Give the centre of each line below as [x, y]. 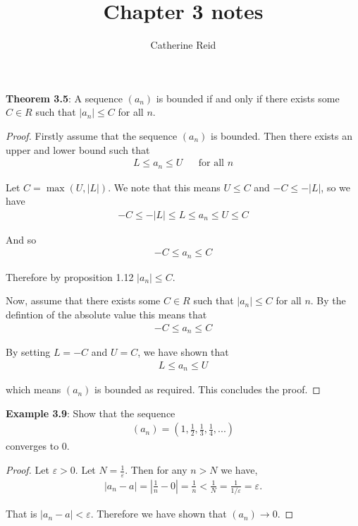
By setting [28, 352]
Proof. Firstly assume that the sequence [92, 135]
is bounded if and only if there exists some [248, 98]
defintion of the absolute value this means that [106, 315]
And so [21, 239]
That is [21, 514]
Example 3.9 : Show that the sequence [91, 413]
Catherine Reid [183, 45]
